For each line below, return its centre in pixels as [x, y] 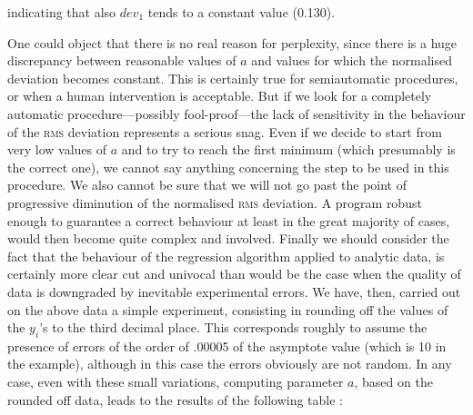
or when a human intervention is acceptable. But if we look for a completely [220, 96]
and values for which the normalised [352, 60]
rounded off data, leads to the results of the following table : [175, 399]
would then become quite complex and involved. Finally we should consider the [228, 238]
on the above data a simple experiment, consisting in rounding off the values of [228, 309]
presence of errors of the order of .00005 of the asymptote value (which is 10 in [227, 346]
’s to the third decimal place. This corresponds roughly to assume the [233, 327]
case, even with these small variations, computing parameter [176, 382]
